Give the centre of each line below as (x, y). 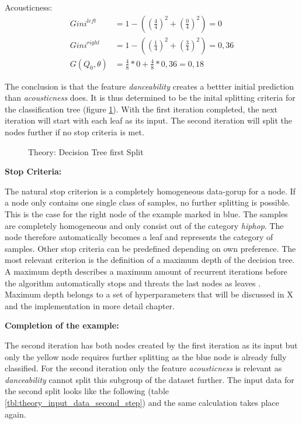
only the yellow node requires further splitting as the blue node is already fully (146, 356)
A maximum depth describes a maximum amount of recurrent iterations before (146, 271)
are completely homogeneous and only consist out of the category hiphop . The (144, 225)
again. (15, 414)
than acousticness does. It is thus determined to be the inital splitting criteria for (150, 98)
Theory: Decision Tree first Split (86, 151)
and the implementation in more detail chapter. (90, 305)
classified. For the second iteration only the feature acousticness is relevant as (143, 368)
